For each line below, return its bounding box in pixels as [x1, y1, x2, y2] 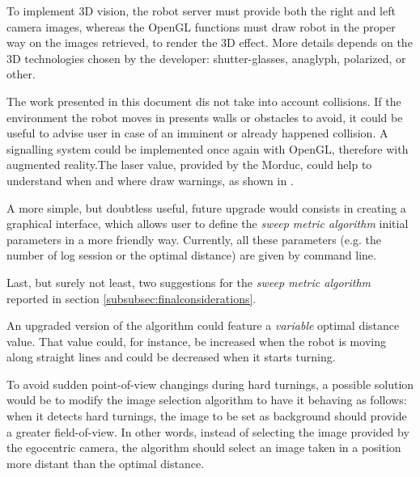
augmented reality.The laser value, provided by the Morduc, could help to [6, 156, 372, 173]
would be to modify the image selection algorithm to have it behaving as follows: [6, 391, 407, 408]
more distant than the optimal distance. [6, 454, 205, 471]
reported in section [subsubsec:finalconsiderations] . [6, 289, 257, 306]
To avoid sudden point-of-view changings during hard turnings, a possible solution [6, 375, 414, 392]
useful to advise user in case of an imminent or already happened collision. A [6, 125, 388, 141]
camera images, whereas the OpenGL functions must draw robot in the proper [6, 18, 396, 35]
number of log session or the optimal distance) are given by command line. [6, 247, 376, 264]
